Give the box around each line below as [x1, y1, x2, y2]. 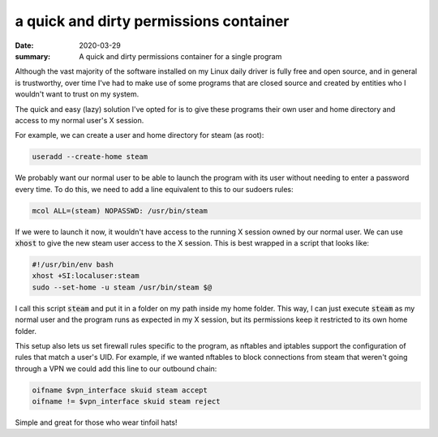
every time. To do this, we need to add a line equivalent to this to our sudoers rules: [15, 184, 294, 194]
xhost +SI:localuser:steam [32, 272, 140, 281]
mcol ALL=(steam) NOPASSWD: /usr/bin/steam [32, 206, 208, 215]
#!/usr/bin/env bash [32, 259, 114, 269]
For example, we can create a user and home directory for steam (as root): [15, 131, 264, 140]
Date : [15, 41, 34, 50]
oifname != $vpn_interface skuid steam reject [32, 397, 221, 406]
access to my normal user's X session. [15, 115, 144, 125]
